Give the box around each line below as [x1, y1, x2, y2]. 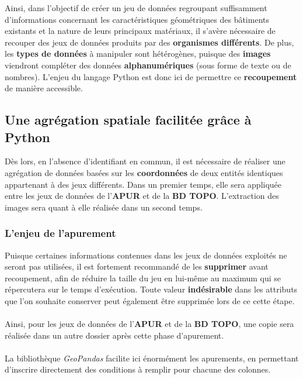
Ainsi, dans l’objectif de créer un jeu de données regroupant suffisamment [5, 2, 267, 13]
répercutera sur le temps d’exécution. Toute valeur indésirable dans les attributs [5, 283, 298, 295]
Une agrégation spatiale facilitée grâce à [5, 111, 252, 129]
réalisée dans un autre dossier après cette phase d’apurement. [5, 329, 224, 341]
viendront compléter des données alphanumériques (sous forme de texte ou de [5, 58, 291, 71]
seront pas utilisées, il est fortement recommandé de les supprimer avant [5, 260, 269, 273]
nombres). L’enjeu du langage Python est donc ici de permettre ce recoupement [5, 70, 297, 82]
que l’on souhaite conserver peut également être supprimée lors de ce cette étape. [5, 294, 295, 306]
